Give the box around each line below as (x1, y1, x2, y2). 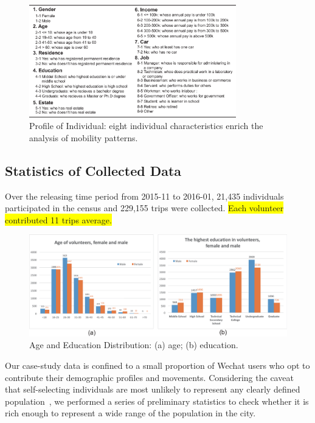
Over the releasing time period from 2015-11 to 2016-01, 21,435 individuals (5, 189, 284, 202)
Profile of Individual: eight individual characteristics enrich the (29, 119, 263, 132)
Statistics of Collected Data (5, 161, 182, 180)
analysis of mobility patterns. (29, 131, 138, 144)
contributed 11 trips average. (5, 213, 112, 226)
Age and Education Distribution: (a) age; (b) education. (29, 338, 238, 351)
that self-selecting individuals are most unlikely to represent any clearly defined (5, 383, 300, 396)
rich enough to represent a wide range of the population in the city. (5, 407, 256, 419)
